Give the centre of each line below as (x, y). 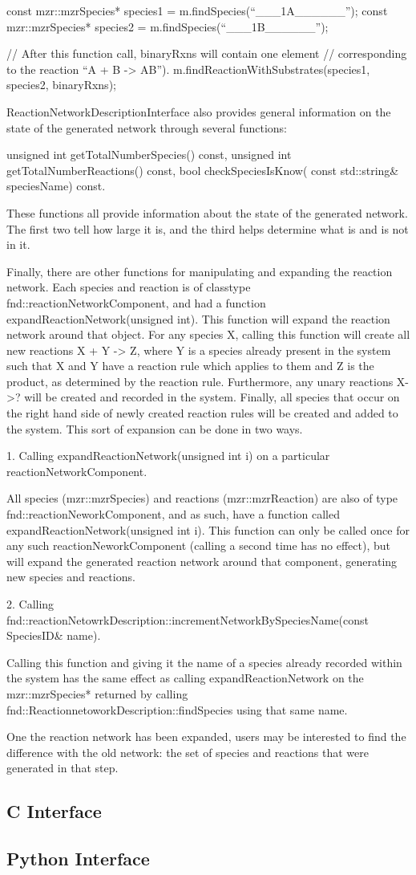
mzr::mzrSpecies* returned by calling (97, 693)
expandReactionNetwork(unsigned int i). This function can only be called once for (208, 529)
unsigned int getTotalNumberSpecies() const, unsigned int (149, 155)
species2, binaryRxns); (61, 85)
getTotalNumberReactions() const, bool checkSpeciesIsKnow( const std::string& (203, 170)
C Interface (54, 811)
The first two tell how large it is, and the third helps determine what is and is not (208, 228)
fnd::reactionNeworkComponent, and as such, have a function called (173, 514)
